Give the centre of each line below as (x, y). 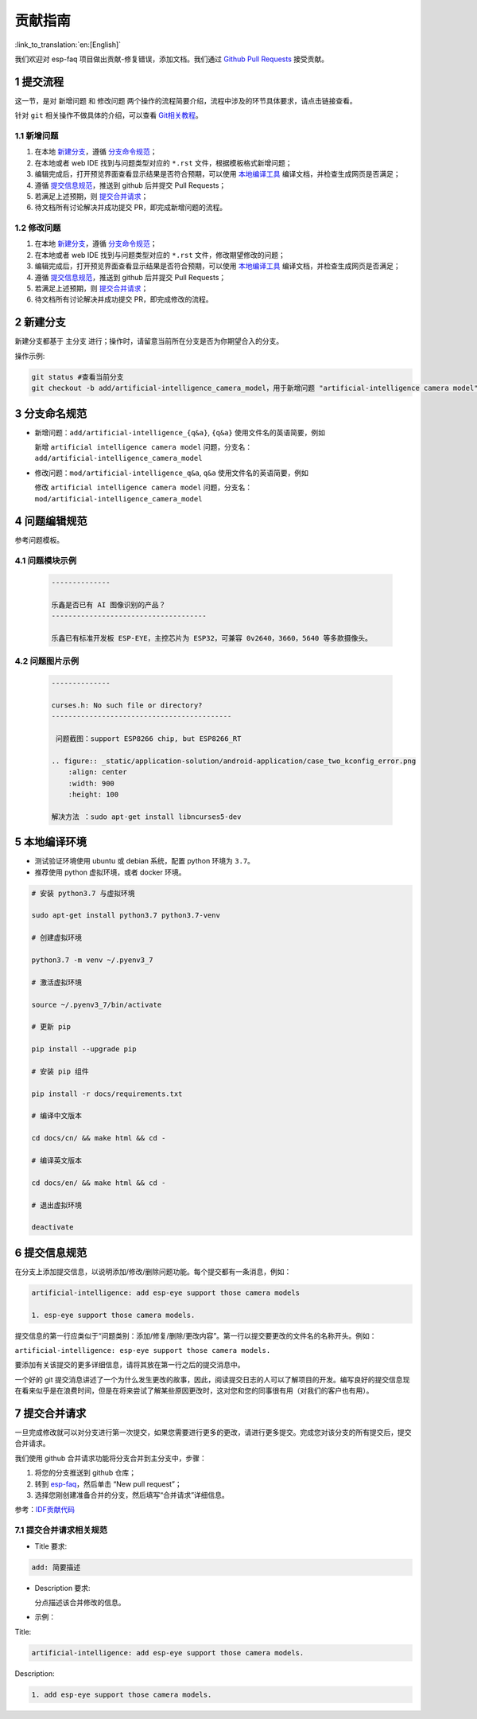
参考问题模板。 (39, 540)
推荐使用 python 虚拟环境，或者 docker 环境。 (110, 872)
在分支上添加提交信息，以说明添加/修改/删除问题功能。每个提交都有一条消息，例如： (153, 1271)
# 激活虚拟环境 (57, 982)
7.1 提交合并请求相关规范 (61, 1530)
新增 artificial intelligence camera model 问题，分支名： (143, 446)
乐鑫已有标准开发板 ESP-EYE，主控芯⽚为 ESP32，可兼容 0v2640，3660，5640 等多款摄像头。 (212, 638)
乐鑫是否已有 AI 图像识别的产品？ (109, 604)
